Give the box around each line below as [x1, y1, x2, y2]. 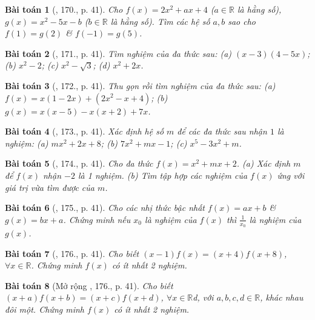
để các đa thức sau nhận [177, 125, 267, 138]
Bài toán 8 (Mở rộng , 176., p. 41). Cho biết [5, 279, 173, 292]
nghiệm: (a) [5, 136, 48, 149]
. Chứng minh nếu [63, 213, 131, 225]
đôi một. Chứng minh [5, 302, 84, 315]
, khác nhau [260, 291, 303, 304]
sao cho [228, 15, 256, 27]
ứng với [277, 168, 305, 181]
